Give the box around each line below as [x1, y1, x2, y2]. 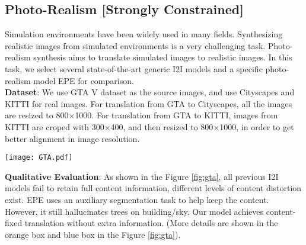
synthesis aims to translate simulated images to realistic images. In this [33, 51, 292, 63]
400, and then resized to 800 [110, 120, 213, 133]
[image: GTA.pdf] [5, 153, 73, 162]
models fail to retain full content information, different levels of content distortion [5, 182, 302, 194]
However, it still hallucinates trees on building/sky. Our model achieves [5, 205, 264, 217]
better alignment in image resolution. [5, 132, 140, 144]
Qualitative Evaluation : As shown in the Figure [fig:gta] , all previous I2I [5, 170, 279, 182]
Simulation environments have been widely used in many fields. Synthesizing [5, 28, 283, 40]
